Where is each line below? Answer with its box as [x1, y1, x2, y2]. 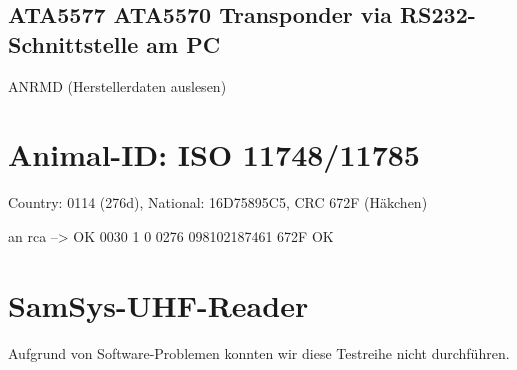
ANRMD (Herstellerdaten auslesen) [8, 75, 227, 96]
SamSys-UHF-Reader [8, 284, 309, 325]
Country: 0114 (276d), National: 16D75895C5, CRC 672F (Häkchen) [8, 192, 428, 213]
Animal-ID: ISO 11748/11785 [8, 134, 420, 175]
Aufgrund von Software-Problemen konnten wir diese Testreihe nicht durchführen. [8, 342, 510, 363]
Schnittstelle [8, 28, 139, 59]
